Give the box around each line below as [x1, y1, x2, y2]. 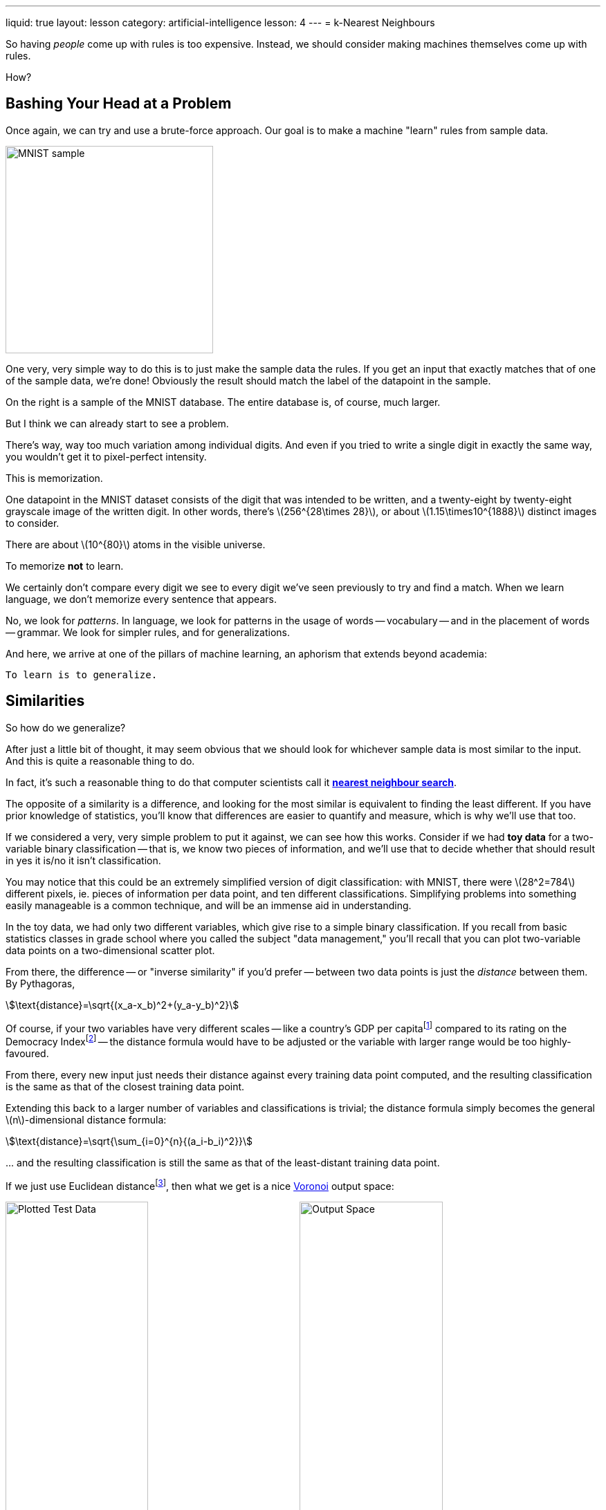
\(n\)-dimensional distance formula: [6, 1114, 167, 1126]
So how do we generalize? [6, 721, 126, 734]
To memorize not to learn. [6, 559, 124, 572]
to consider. [6, 516, 59, 529]
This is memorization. [6, 472, 103, 484]
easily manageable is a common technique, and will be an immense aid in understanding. [6, 899, 412, 911]
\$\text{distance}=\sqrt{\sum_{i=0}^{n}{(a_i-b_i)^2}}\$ [6, 1135, 253, 1147]
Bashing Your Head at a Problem [6, 95, 232, 113]
